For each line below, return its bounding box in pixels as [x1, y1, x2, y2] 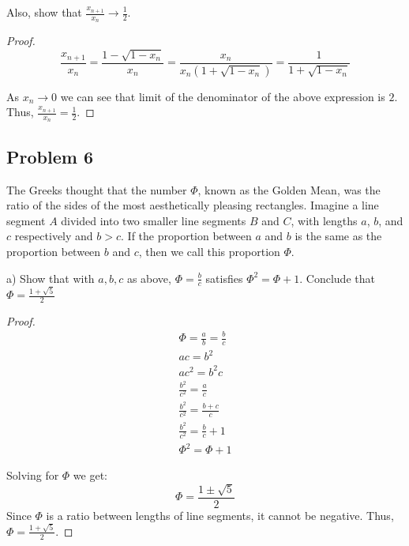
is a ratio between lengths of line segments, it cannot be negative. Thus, [46, 506, 394, 523]
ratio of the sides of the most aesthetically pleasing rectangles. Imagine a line [6, 197, 379, 213]
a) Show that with [6, 269, 95, 286]
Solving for [6, 467, 59, 484]
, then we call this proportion [138, 243, 280, 259]
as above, [126, 269, 171, 286]
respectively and [14, 228, 93, 244]
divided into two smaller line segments [61, 212, 246, 228]
